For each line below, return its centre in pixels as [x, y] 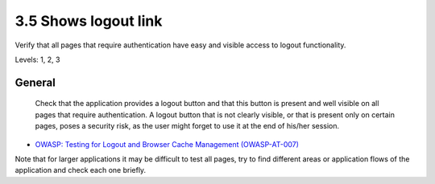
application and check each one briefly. [81, 170]
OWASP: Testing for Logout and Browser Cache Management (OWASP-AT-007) [167, 144]
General [35, 82]
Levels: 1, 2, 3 [37, 59]
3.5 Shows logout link [89, 21]
